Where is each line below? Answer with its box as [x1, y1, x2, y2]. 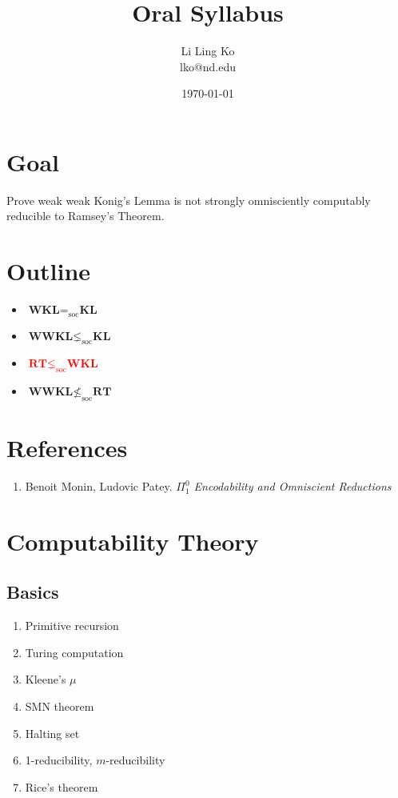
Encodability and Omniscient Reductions [193, 478, 392, 495]
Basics [6, 579, 59, 604]
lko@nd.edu [179, 58, 237, 74]
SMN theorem [25, 698, 94, 715]
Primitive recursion [25, 617, 119, 634]
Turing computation [25, 644, 124, 660]
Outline [6, 255, 91, 287]
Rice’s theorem [25, 778, 98, 795]
